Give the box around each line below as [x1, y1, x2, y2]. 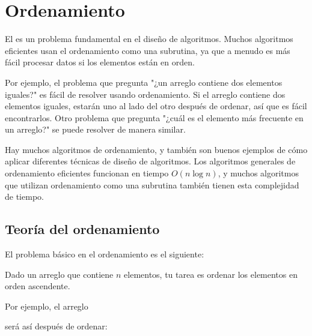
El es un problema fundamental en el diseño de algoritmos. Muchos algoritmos [5, 32, 293, 45]
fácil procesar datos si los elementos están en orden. [5, 56, 195, 68]
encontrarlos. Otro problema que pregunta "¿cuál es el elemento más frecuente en [5, 111, 304, 124]
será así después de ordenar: [5, 320, 108, 332]
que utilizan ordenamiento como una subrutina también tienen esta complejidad [5, 178, 299, 191]
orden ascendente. [5, 280, 70, 292]
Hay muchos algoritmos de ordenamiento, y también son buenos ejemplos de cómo [5, 143, 308, 155]
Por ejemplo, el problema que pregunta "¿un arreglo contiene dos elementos [5, 76, 283, 88]
